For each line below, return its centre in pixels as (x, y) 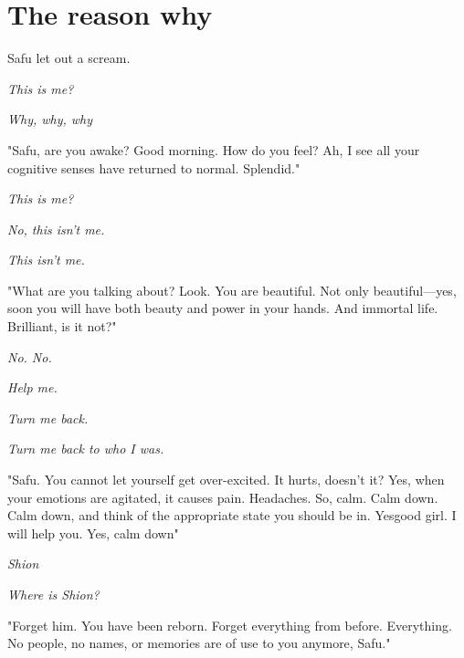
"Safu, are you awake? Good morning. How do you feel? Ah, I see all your (214, 149)
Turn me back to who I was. (86, 449)
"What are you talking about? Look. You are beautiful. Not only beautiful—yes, (232, 290)
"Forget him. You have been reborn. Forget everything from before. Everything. (230, 625)
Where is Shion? (53, 594)
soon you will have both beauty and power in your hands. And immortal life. (223, 308)
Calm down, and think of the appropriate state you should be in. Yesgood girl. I (232, 515)
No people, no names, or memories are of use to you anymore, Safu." (199, 643)
